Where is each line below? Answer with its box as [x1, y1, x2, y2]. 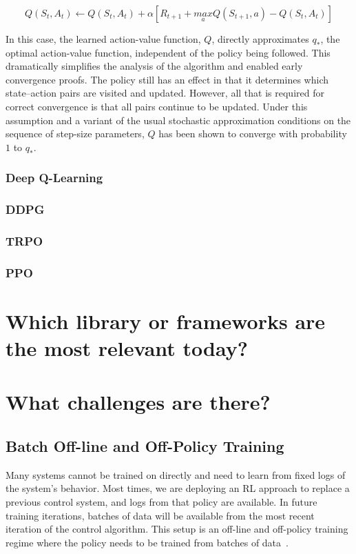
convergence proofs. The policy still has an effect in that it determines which [6, 72, 328, 86]
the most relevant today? [6, 334, 248, 362]
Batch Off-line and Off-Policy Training [6, 435, 284, 457]
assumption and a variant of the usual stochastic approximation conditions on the [6, 112, 351, 127]
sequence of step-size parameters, [6, 126, 145, 141]
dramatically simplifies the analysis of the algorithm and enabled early [6, 59, 303, 73]
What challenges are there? [6, 388, 271, 416]
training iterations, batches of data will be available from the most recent [6, 508, 315, 522]
